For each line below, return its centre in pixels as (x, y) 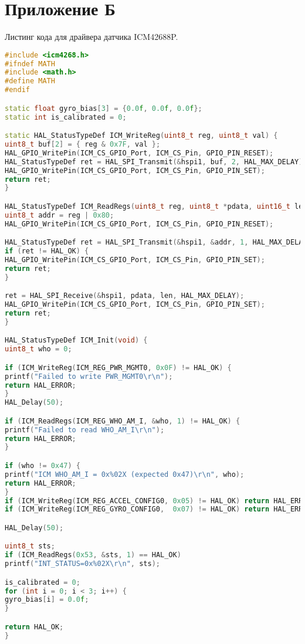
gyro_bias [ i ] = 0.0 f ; (47, 600)
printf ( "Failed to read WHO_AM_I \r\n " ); (85, 430)
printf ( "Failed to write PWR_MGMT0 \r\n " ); (89, 376)
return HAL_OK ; (34, 627)
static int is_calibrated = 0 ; (66, 117)
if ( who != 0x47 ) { (43, 466)
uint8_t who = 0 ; (38, 349)
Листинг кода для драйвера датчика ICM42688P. (91, 37)
